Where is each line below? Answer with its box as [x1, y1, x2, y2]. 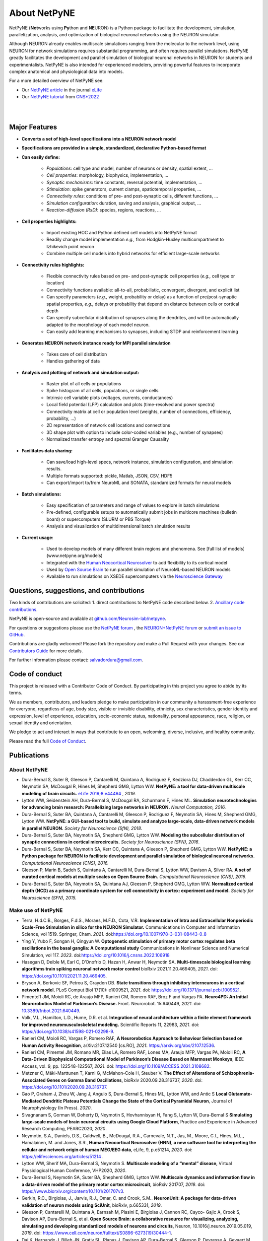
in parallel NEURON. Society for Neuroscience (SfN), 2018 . [21, 825, 142, 831]
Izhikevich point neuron [46, 243, 94, 249]
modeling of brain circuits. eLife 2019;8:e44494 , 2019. [21, 790, 136, 796]
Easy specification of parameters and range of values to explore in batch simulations [46, 502, 220, 508]
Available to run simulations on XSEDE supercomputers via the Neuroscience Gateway [46, 573, 223, 579]
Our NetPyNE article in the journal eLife [21, 87, 102, 93]
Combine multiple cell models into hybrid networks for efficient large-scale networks [46, 251, 220, 257]
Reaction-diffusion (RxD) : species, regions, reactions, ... [46, 207, 161, 213]
